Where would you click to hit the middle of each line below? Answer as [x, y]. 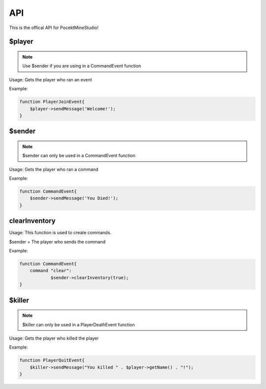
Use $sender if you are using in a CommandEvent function [82, 66]
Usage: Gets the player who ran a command [54, 169]
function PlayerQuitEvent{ [52, 360]
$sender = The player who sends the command [57, 242]
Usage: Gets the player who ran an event [50, 79]
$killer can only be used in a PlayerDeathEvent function [79, 324]
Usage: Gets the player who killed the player [54, 338]
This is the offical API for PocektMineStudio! [54, 28]
